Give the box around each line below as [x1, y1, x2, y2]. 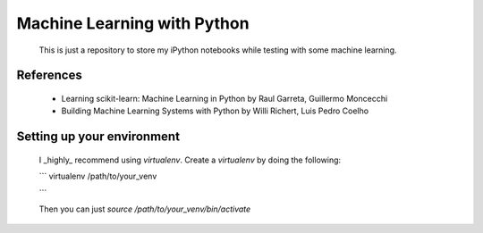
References [16, 68, 82, 83]
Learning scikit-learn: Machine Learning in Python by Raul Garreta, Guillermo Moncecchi [61, 93, 388, 104]
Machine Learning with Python [16, 13, 250, 33]
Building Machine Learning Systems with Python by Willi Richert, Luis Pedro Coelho [61, 105, 369, 116]
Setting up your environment [16, 129, 181, 145]
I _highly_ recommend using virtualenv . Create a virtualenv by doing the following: [38, 154, 342, 165]
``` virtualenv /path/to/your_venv [38, 171, 157, 182]
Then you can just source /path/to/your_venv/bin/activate [38, 204, 251, 214]
